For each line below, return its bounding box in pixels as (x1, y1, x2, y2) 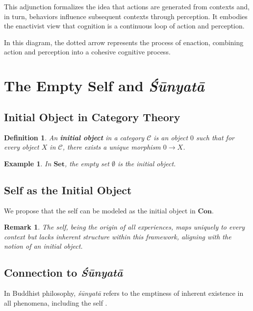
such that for (196, 132, 234, 142)
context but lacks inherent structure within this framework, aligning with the (4, 231, 231, 241)
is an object (153, 132, 188, 142)
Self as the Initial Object (4, 182, 132, 197)
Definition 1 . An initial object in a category (4, 132, 145, 142)
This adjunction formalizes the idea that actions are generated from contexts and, (4, 1, 250, 11)
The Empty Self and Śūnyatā (4, 76, 204, 96)
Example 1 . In (4, 158, 51, 168)
